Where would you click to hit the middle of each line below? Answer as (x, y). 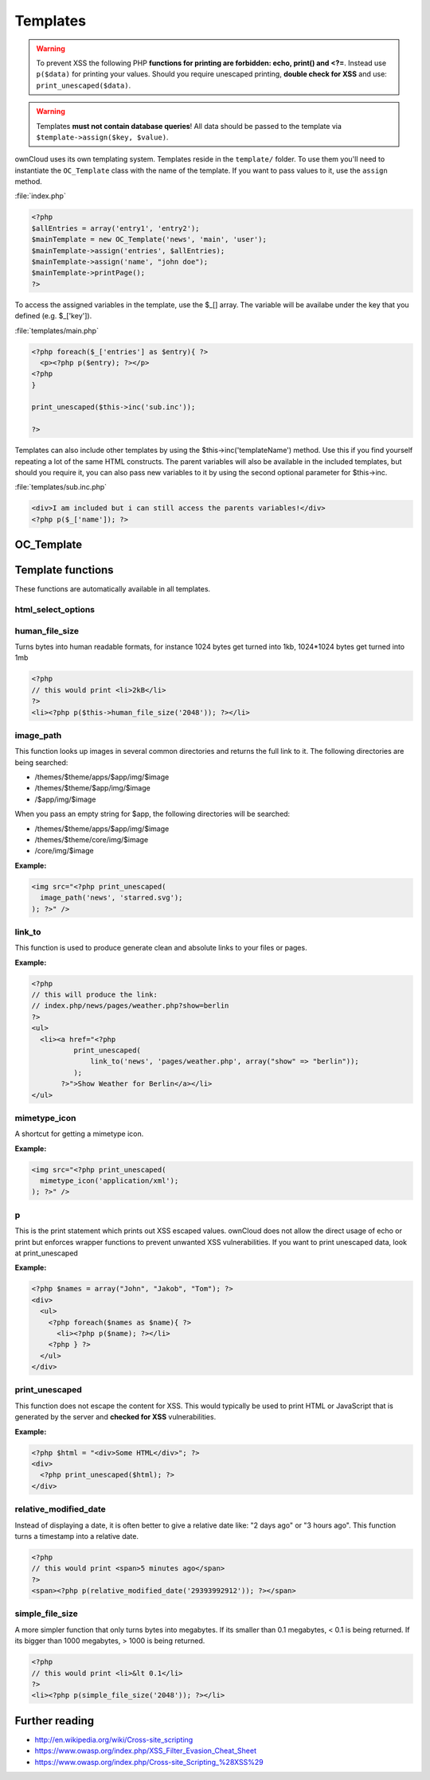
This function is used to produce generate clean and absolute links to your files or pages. (161, 948)
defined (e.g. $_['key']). (53, 316)
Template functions (64, 570)
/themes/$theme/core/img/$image (92, 840)
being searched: (41, 762)
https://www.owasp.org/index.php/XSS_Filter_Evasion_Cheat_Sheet (146, 1751)
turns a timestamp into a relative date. (77, 1536)
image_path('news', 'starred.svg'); (111, 898)
